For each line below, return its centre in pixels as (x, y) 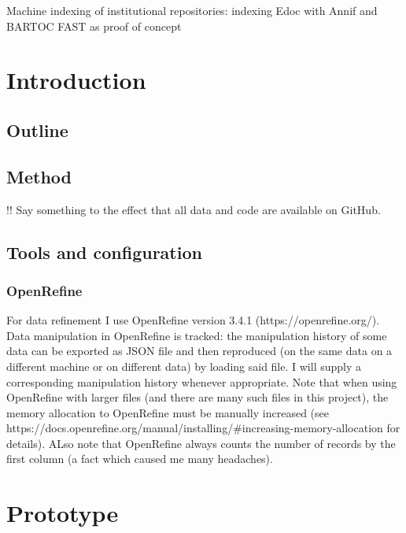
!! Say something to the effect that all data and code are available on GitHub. (194, 209)
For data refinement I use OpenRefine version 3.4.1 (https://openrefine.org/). (193, 320)
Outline (37, 130)
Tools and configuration (104, 252)
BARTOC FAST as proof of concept (94, 26)
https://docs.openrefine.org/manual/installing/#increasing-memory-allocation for (203, 428)
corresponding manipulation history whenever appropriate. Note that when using (202, 381)
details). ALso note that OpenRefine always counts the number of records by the (201, 443)
